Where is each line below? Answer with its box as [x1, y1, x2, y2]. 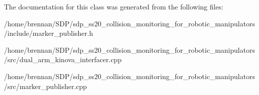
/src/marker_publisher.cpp [4, 81, 87, 91]
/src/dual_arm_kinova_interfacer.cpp [4, 54, 122, 65]
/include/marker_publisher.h [4, 28, 93, 38]
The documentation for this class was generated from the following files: [4, 1, 224, 11]
